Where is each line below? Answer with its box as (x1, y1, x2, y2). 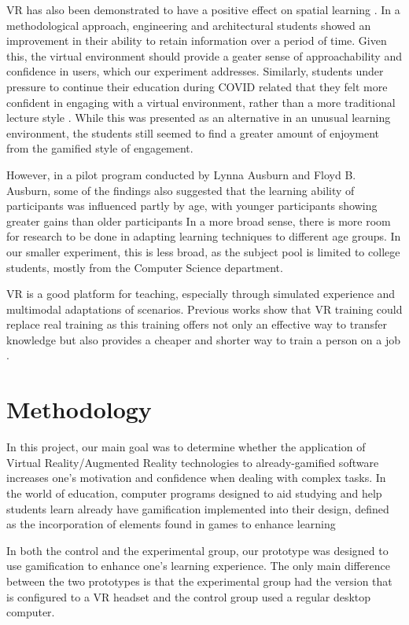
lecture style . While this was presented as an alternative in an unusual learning (6, 109, 391, 126)
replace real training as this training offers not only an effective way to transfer (6, 316, 387, 333)
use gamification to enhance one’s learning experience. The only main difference (6, 557, 390, 574)
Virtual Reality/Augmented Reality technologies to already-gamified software (6, 454, 379, 470)
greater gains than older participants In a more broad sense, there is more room (6, 212, 391, 229)
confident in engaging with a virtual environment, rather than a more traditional (6, 94, 396, 110)
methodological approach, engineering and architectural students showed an (6, 17, 371, 33)
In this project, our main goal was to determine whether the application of (6, 439, 366, 455)
